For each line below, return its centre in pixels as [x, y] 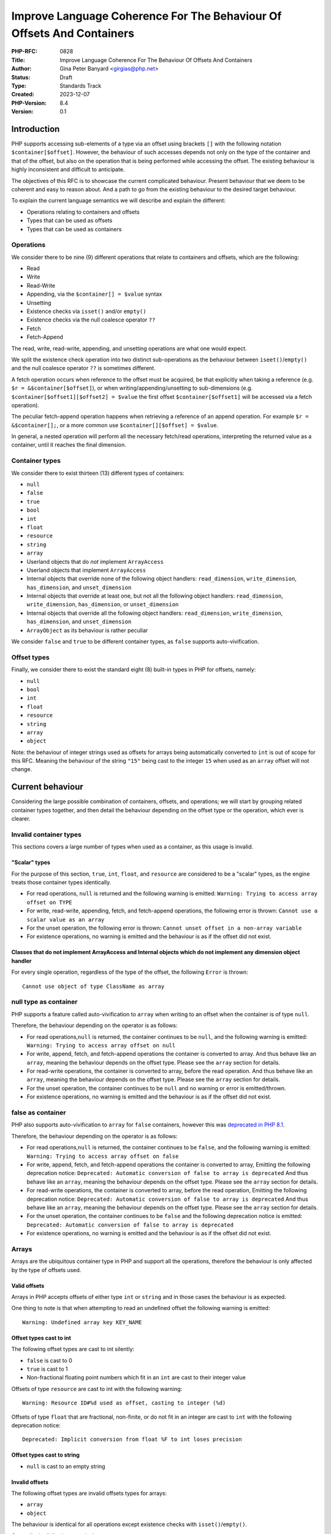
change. [22, 769]
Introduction [36, 129]
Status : [21, 77]
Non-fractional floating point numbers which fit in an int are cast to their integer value [136, 1378]
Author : [21, 69]
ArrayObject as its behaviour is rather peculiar [87, 630]
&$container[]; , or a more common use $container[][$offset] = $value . [115, 425]
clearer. [21, 819]
